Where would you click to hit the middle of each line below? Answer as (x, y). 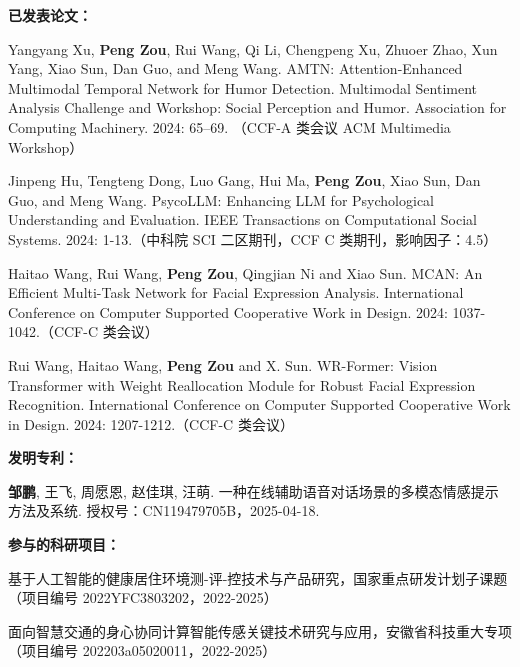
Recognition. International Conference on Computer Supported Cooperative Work (259, 404)
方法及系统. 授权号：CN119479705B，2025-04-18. (164, 510)
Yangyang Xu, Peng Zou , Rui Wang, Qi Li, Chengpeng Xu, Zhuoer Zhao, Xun (253, 48)
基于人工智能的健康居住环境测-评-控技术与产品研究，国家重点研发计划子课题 (258, 577)
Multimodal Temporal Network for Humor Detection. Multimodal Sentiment (242, 87)
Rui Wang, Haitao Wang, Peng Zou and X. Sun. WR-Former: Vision (223, 364)
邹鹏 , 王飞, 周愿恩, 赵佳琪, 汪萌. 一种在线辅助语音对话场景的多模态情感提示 (253, 490)
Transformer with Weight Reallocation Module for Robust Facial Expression (242, 384)
